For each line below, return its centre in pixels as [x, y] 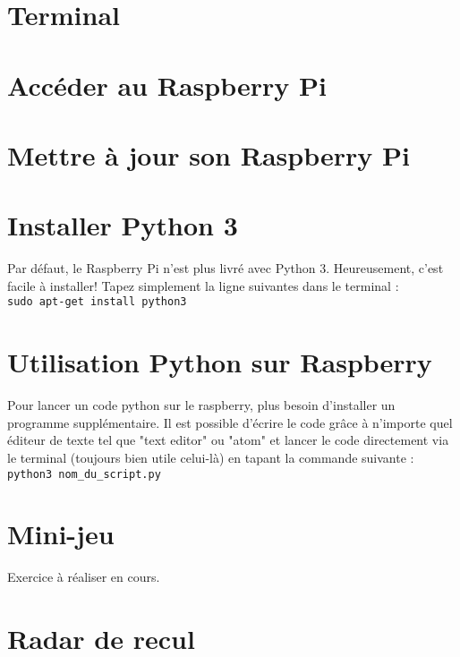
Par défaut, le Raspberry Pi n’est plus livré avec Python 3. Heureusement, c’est [226, 268]
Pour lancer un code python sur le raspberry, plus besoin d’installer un [201, 405]
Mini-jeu [61, 534]
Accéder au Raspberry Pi [167, 85]
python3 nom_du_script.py [84, 474]
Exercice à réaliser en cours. [84, 577]
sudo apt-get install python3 [97, 302]
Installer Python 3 [123, 225]
